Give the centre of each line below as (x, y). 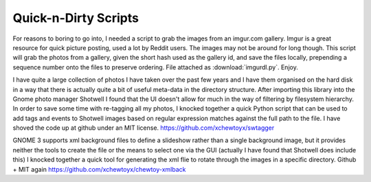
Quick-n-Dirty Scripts (76, 18)
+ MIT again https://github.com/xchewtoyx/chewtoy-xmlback (99, 169)
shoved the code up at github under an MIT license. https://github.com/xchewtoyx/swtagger (144, 128)
